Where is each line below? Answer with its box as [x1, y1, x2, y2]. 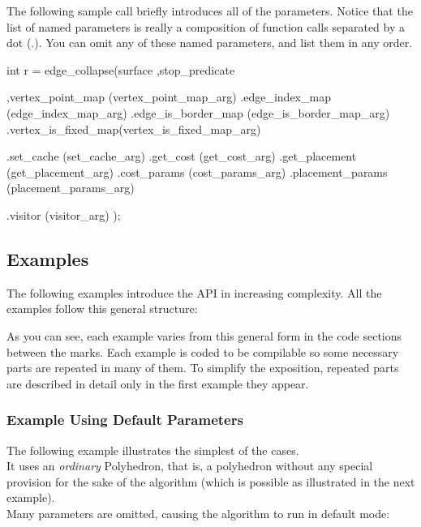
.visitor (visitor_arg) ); [6, 206, 121, 223]
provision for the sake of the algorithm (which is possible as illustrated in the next [6, 473, 415, 490]
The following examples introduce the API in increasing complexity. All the [6, 284, 382, 301]
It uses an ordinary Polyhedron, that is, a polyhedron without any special [6, 457, 373, 474]
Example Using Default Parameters [6, 409, 243, 430]
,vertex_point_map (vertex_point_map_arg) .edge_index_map [6, 88, 331, 105]
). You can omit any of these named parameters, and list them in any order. [34, 34, 413, 51]
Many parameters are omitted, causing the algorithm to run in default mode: [6, 504, 390, 521]
